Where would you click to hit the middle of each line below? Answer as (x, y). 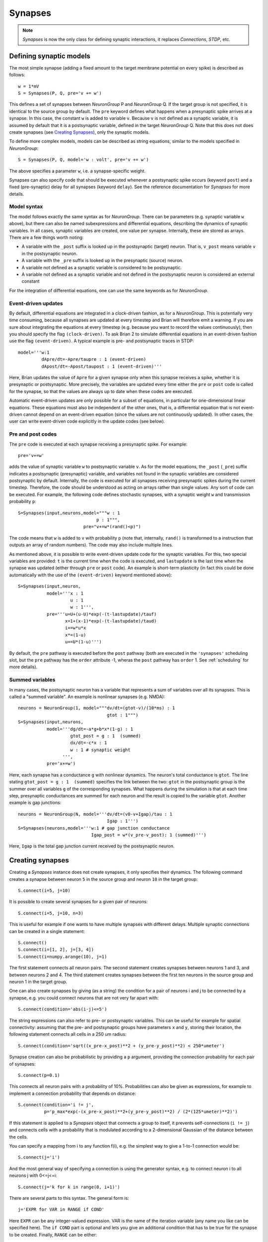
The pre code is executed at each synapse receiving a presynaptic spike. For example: (98, 444)
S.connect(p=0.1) (39, 1075)
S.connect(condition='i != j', (56, 1105)
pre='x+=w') (61, 764)
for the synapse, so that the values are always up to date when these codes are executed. (101, 391)
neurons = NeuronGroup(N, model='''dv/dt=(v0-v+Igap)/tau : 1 (95, 814)
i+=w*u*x (75, 628)
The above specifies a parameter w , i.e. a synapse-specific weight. (77, 171)
